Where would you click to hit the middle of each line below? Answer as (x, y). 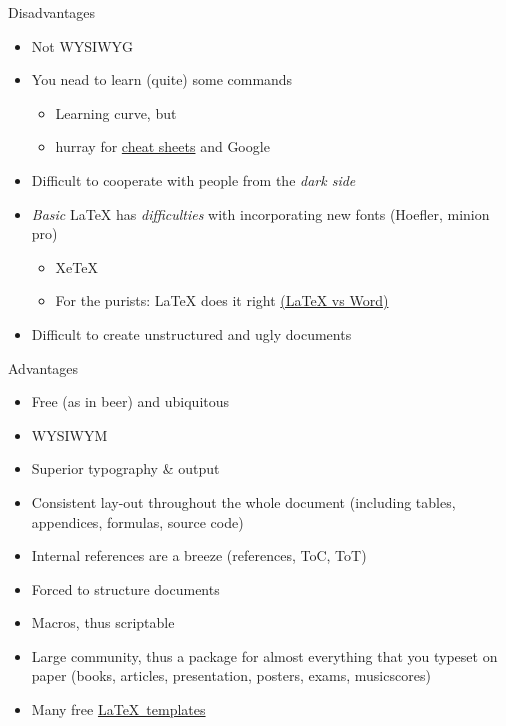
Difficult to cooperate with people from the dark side (193, 179)
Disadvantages (52, 12)
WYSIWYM (69, 434)
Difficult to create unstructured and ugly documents (191, 333)
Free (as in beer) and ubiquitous (130, 401)
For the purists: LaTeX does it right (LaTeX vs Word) (222, 300)
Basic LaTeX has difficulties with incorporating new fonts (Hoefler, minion (260, 213)
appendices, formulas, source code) (137, 521)
